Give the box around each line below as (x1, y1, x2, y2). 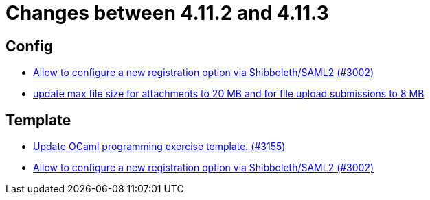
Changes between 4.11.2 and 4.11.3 (5, 1, 329, 25)
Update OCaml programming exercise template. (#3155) (33, 140, 286, 153)
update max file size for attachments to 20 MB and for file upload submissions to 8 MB (33, 88, 425, 100)
